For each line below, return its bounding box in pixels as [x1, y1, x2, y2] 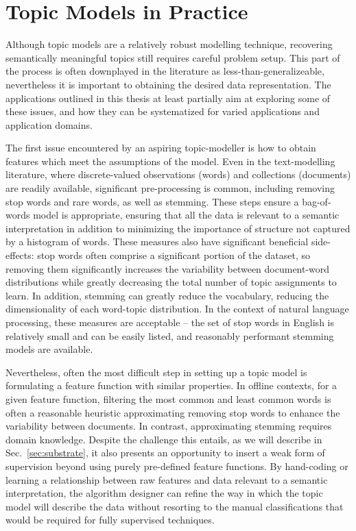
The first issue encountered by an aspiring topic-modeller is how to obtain [5, 140, 316, 155]
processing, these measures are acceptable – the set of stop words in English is [5, 315, 334, 329]
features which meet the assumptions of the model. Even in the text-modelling [5, 153, 335, 168]
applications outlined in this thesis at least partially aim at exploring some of [5, 90, 331, 105]
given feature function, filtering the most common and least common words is [5, 391, 331, 406]
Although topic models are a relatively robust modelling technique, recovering [5, 37, 333, 51]
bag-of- [302, 194, 331, 208]
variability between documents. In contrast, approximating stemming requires [5, 419, 332, 433]
